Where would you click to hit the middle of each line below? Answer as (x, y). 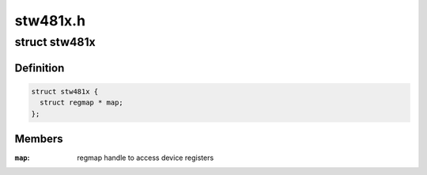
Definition (40, 68)
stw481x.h (50, 21)
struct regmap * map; (82, 103)
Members (39, 139)
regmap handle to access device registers (145, 158)
